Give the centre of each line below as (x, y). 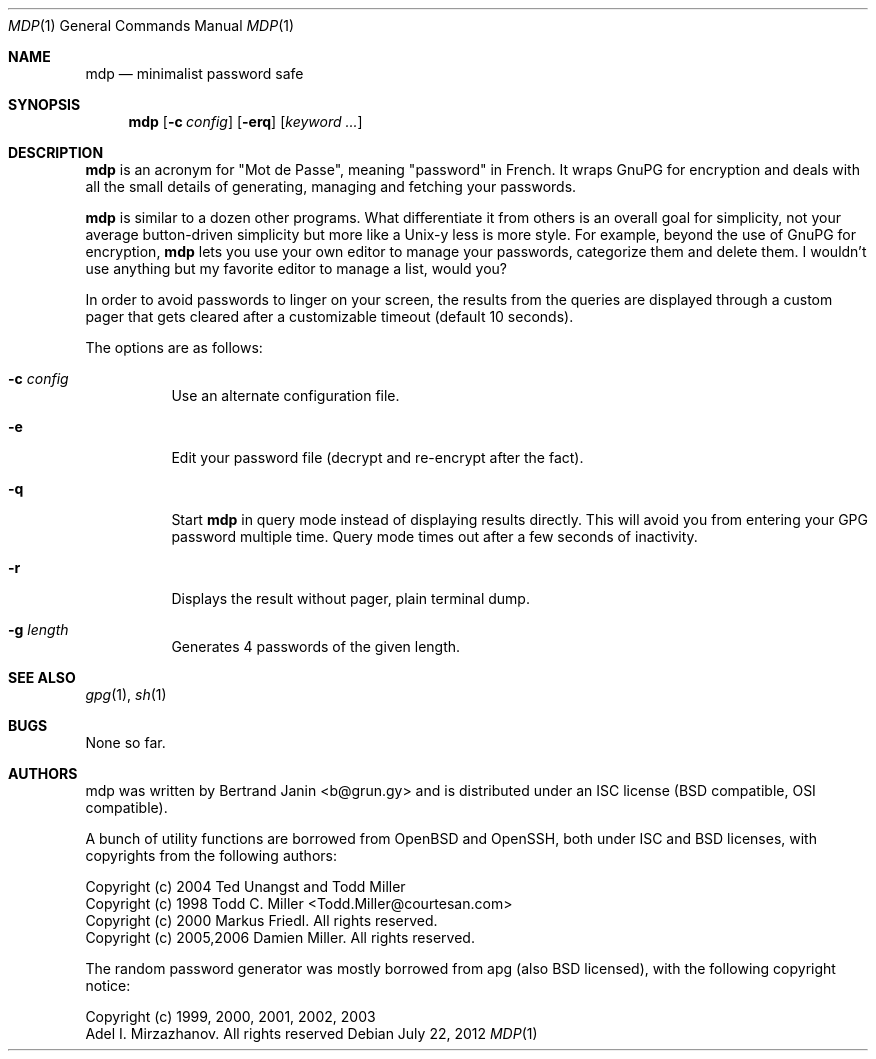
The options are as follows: (174, 347)
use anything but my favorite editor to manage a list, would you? (296, 268)
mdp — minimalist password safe (194, 73)
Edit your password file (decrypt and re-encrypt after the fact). (377, 457)
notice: (108, 985)
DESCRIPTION (56, 152)
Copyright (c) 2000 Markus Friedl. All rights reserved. (261, 920)
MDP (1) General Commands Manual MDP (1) (151, 25)
